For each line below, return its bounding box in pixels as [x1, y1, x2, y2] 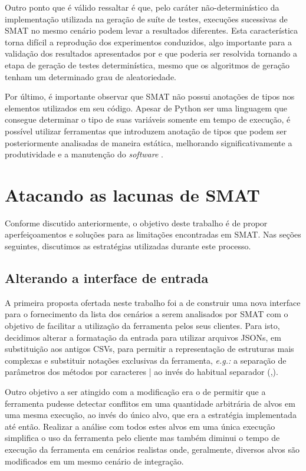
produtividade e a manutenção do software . [5, 148, 163, 160]
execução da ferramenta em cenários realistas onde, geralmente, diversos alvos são [5, 443, 300, 455]
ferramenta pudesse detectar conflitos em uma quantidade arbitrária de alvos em [5, 397, 295, 409]
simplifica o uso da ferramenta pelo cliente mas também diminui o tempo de [5, 432, 280, 444]
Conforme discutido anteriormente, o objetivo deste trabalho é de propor [5, 216, 268, 229]
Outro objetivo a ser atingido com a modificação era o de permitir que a [5, 385, 266, 397]
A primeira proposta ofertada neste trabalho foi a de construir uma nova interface [5, 296, 301, 308]
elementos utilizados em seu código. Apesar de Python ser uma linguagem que [5, 101, 287, 114]
